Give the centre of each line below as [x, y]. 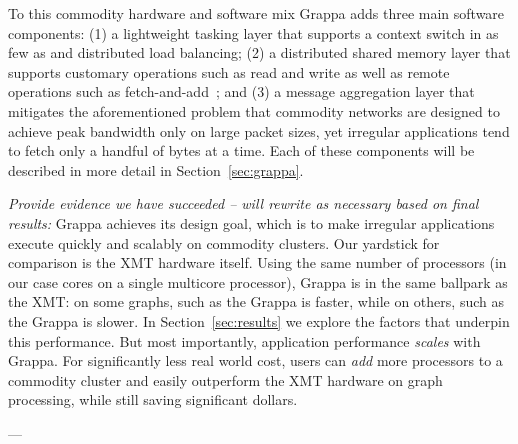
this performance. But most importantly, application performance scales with [244, 340]
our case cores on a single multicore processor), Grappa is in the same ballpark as [258, 281]
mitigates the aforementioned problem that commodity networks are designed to [254, 110]
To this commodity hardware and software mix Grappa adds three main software [256, 13]
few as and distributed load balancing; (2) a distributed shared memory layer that [259, 52]
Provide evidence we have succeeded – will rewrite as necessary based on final [243, 203]
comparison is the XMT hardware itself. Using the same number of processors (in [257, 262]
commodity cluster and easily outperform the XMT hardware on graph [225, 379]
